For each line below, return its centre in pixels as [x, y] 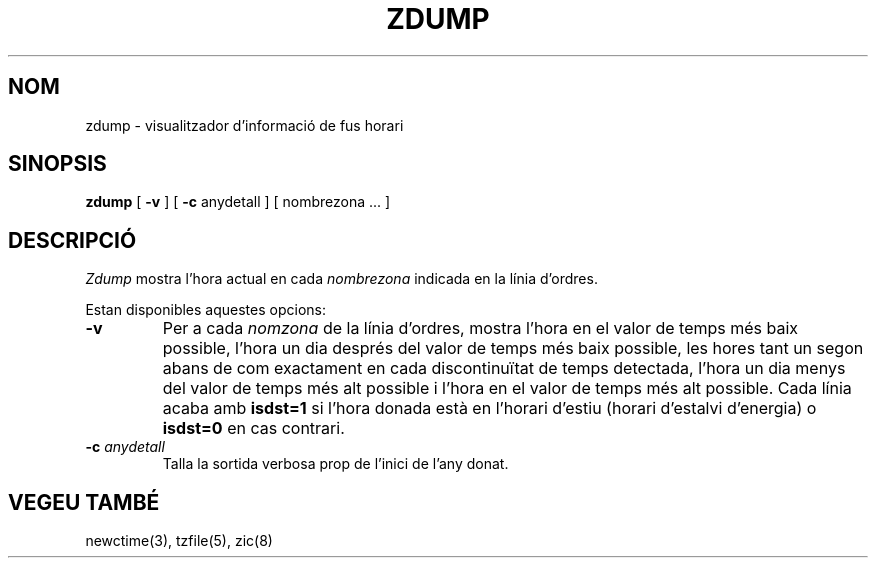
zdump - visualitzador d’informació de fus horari [244, 125]
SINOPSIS [57, 164]
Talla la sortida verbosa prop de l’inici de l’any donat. [335, 464]
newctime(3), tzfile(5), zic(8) [179, 541]
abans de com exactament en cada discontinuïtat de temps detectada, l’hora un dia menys [504, 368]
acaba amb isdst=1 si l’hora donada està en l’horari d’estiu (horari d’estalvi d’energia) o [489, 408]
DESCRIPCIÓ [72, 240]
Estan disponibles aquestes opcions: [205, 310]
